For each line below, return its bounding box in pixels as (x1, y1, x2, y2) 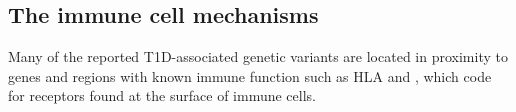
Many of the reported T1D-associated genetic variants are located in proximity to (8, 46, 508, 67)
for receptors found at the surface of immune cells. (8, 85, 316, 106)
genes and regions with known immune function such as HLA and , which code (8, 65, 492, 86)
